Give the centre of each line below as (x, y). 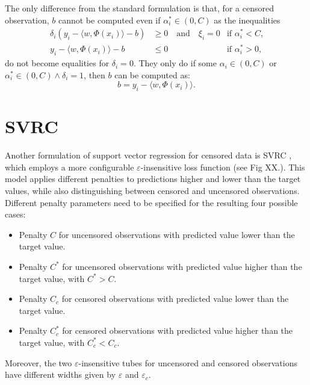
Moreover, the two (39, 362)
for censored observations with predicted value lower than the (175, 299)
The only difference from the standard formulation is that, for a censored (139, 8)
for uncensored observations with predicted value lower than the (177, 234)
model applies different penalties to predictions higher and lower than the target (153, 179)
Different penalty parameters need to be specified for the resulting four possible (151, 202)
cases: (15, 214)
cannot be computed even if (109, 20)
